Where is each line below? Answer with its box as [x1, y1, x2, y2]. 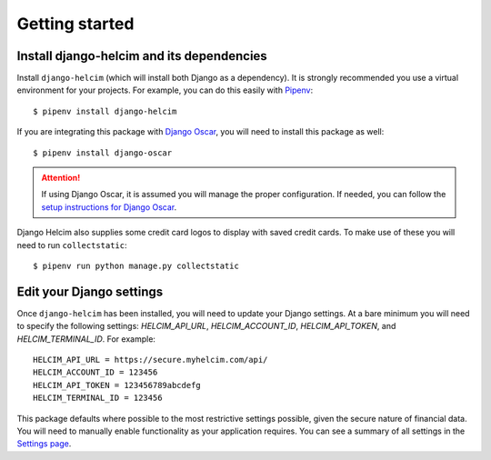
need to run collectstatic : [16, 239, 127, 250]
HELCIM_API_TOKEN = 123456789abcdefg [33, 380, 202, 390]
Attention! [41, 173, 81, 184]
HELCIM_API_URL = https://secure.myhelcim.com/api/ [33, 355, 268, 365]
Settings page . [16, 438, 72, 449]
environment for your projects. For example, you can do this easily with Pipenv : [16, 85, 314, 95]
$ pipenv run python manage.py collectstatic [33, 260, 240, 271]
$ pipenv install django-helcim [33, 105, 177, 116]
